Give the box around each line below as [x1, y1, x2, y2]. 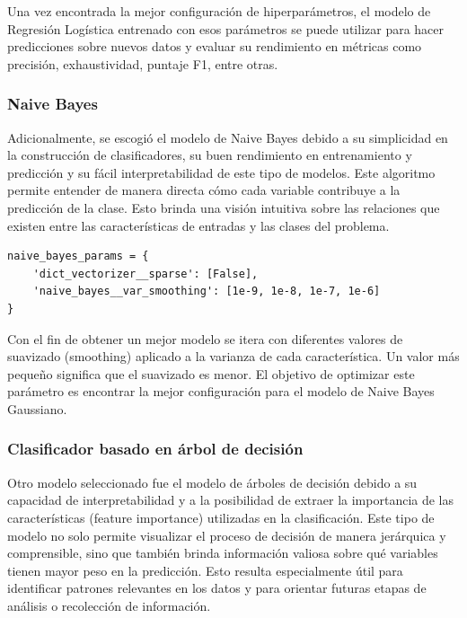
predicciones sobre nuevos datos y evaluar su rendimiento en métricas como [7, 37, 422, 56]
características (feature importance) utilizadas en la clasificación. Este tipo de [7, 508, 435, 526]
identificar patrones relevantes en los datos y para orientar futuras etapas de [7, 578, 427, 597]
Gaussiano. [7, 399, 67, 418]
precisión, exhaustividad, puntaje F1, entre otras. [7, 54, 278, 73]
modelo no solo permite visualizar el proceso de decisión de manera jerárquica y [7, 525, 446, 544]
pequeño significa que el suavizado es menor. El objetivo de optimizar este [7, 364, 415, 383]
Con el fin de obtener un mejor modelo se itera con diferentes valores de [7, 329, 403, 348]
